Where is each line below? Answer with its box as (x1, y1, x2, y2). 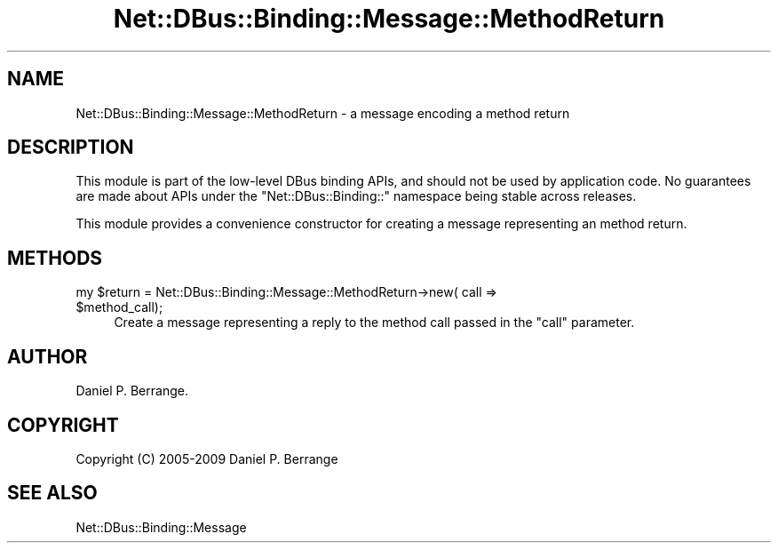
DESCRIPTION (7, 136, 134, 159)
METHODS (7, 246, 103, 269)
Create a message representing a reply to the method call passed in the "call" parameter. (114, 315, 635, 331)
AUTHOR (7, 345, 88, 368)
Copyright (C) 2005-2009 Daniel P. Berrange (75, 450, 338, 466)
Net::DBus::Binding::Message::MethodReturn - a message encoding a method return (75, 105, 570, 121)
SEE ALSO (7, 482, 98, 505)
